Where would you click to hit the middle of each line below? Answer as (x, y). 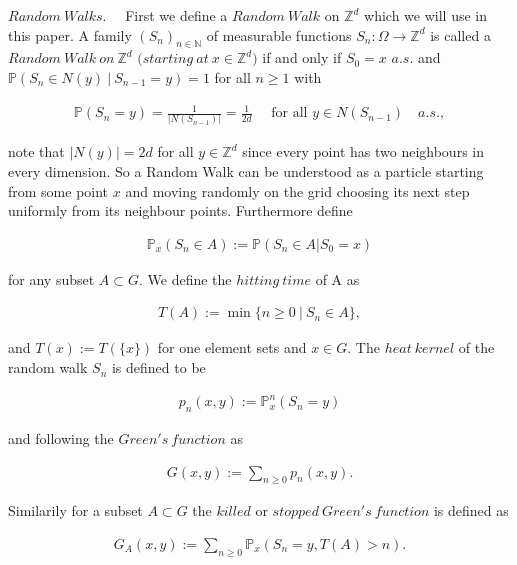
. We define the (185, 278)
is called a (460, 34)
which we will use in (426, 15)
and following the (61, 437)
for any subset (51, 278)
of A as (337, 278)
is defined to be (158, 367)
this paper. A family (70, 34)
